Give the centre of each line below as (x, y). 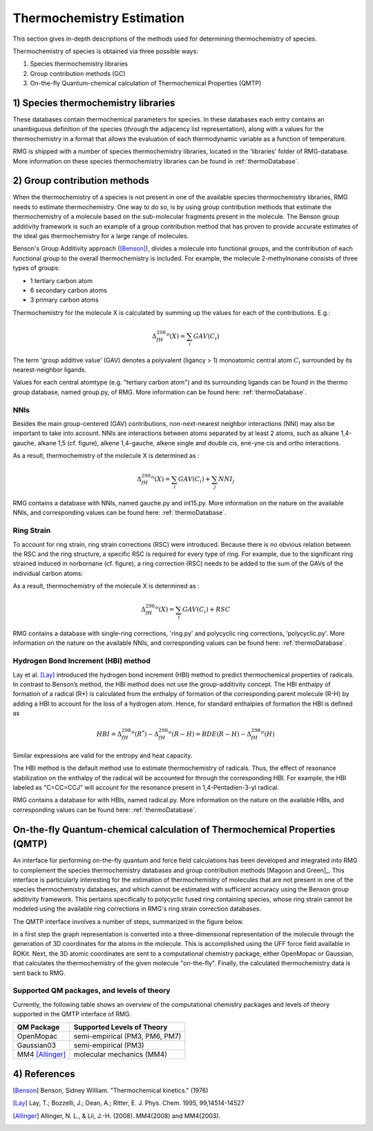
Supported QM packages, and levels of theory (92, 991)
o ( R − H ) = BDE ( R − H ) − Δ (210, 734)
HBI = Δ (109, 734)
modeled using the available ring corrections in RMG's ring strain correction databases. (137, 909)
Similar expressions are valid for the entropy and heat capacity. (103, 755)
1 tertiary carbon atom (61, 280)
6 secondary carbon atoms (68, 290)
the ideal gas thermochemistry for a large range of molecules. (101, 236)
